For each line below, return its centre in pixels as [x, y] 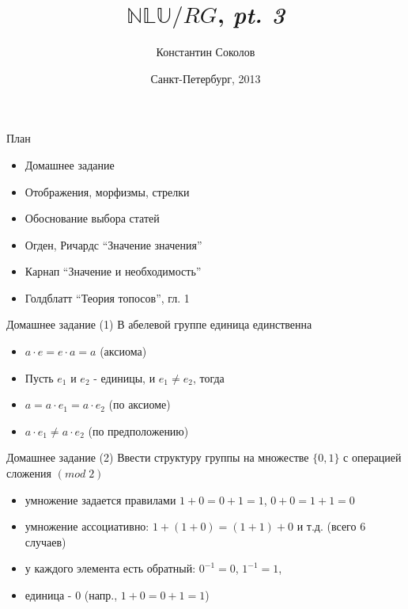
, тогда [208, 377]
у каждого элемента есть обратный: [110, 568]
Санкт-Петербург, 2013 [206, 78]
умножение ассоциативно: [87, 526]
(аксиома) [123, 351]
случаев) [45, 541]
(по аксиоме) [140, 404]
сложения [29, 473]
